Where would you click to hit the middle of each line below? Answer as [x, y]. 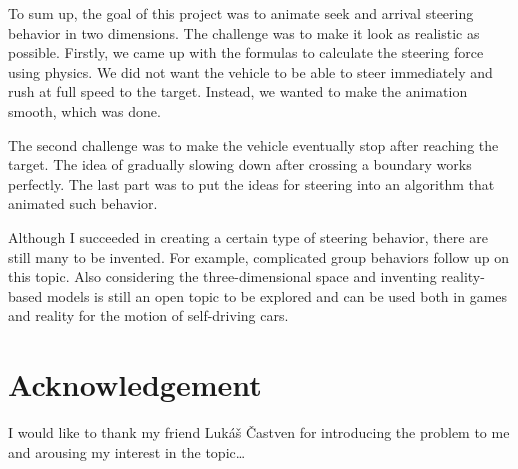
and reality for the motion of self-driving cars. [148, 315]
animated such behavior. [83, 203]
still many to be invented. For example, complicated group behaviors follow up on [258, 256]
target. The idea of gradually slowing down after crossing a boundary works [240, 164]
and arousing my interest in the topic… [127, 451]
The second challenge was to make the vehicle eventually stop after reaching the [253, 144]
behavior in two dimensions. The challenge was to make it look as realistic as [244, 32]
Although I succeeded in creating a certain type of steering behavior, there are [248, 236]
